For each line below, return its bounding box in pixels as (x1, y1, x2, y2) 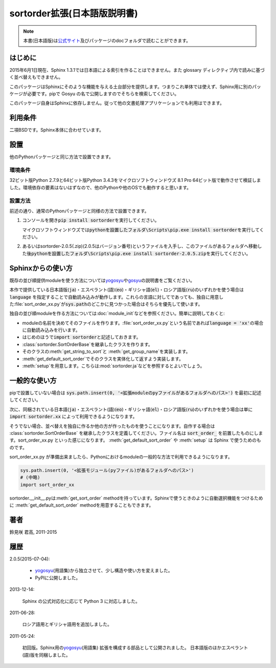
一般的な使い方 (9, 376, 57, 385)
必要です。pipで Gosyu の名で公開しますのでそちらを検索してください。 (27, 91, 179, 97)
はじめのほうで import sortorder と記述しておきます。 (22, 334, 141, 340)
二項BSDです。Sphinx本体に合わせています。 (9, 127, 104, 133)
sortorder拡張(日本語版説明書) (9, 8, 138, 19)
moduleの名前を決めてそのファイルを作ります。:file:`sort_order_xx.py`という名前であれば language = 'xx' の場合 (22, 320, 264, 326)
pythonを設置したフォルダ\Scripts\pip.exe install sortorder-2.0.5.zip (31, 251, 206, 256)
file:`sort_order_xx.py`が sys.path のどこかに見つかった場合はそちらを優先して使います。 (15, 301, 203, 307)
